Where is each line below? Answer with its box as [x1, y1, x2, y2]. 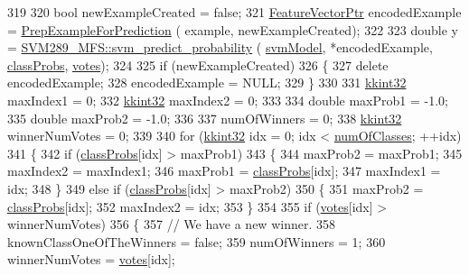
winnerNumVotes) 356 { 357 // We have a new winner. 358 [7, 215, 335, 234]
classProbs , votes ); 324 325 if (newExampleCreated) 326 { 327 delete [7, 55, 389, 74]
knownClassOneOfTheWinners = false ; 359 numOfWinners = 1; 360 [7, 232, 386, 251]
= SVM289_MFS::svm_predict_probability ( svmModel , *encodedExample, [7, 38, 433, 57]
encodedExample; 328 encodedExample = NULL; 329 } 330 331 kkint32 [7, 73, 407, 92]
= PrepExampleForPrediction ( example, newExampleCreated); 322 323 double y [7, 20, 458, 39]
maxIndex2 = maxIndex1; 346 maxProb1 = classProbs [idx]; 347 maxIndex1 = [7, 161, 441, 180]
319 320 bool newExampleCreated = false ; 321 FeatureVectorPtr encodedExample [7, 3, 462, 21]
